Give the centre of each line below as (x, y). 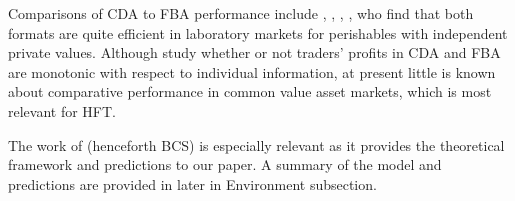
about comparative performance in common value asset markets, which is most (250, 91)
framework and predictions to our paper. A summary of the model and (225, 164)
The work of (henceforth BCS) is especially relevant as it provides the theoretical (256, 144)
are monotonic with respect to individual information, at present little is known (252, 71)
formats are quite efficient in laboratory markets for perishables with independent (258, 32)
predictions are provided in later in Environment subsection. (192, 183)
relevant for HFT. (62, 110)
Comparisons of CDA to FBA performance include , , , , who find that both (241, 13)
